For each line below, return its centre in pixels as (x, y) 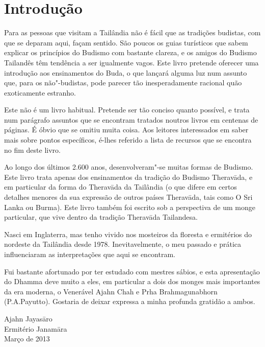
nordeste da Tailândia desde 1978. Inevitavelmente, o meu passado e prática (123, 244)
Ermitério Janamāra (36, 328)
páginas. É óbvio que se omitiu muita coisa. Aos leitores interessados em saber (126, 130)
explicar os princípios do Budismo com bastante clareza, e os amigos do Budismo (130, 52)
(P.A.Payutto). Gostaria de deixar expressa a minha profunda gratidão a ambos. (130, 301)
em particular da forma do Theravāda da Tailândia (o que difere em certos (121, 187)
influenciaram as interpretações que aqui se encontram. (90, 254)
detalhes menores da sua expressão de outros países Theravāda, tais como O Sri (128, 197)
